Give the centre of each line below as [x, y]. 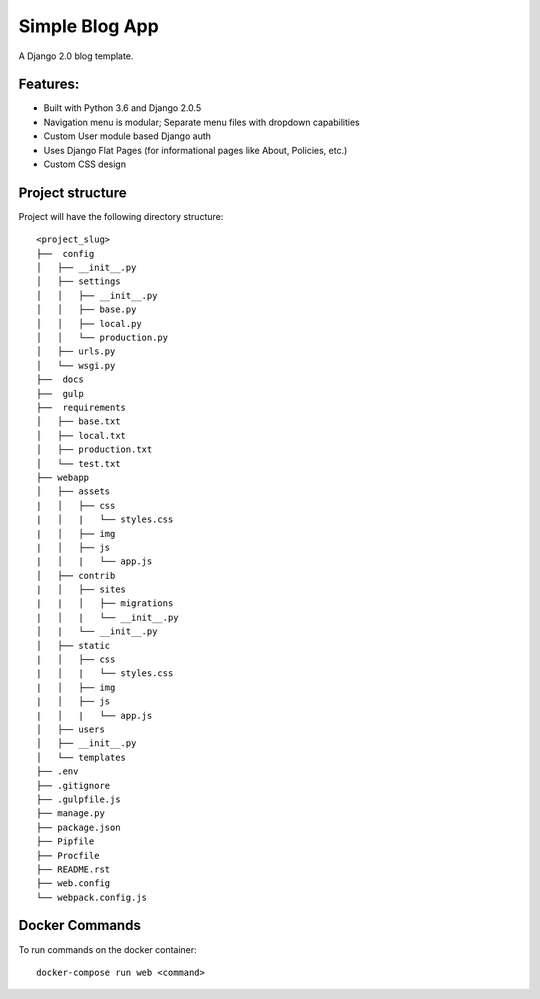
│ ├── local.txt [81, 435]
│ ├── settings [78, 281]
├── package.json [78, 827]
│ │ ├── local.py [89, 323]
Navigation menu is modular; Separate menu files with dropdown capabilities [201, 122]
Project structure [72, 192]
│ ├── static [73, 645]
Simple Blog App [88, 26]
